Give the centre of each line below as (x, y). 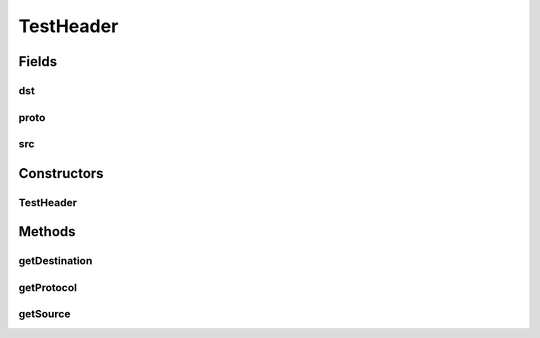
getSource (44, 314)
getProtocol (47, 287)
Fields (38, 61)
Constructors (61, 173)
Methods (47, 231)
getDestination (55, 261)
